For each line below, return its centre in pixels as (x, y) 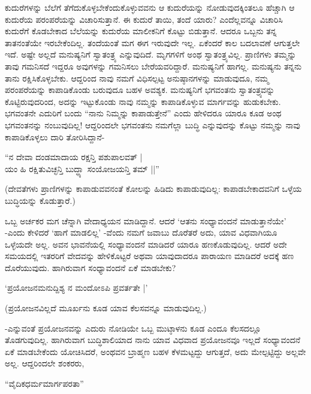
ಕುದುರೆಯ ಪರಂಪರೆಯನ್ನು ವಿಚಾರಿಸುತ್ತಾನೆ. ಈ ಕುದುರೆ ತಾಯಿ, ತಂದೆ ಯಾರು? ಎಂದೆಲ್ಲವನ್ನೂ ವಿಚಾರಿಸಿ (144, 19)
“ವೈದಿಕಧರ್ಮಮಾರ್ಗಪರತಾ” (44, 384)
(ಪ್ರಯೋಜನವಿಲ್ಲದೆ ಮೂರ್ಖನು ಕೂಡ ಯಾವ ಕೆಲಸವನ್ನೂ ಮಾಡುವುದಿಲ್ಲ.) (106, 308)
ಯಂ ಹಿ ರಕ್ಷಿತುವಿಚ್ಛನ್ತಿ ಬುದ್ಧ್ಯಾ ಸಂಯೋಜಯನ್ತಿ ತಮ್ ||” (82, 168)
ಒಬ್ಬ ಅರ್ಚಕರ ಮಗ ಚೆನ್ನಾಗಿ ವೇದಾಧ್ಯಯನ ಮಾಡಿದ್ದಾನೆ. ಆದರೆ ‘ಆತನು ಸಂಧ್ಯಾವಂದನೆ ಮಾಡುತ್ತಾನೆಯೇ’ (146, 220)
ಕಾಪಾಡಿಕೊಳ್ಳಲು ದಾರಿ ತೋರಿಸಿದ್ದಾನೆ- (55, 136)
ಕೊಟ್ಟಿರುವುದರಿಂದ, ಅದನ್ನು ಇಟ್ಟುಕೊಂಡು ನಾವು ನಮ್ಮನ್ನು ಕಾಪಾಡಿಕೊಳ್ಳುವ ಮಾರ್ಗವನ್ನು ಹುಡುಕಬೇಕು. (143, 101)
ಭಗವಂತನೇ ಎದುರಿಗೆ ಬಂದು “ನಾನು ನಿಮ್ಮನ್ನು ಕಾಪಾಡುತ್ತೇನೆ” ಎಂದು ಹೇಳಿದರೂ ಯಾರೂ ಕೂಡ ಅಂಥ (143, 113)
